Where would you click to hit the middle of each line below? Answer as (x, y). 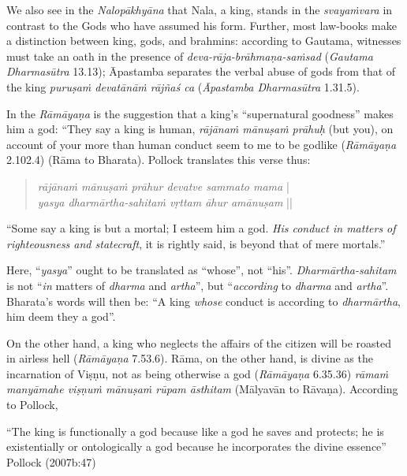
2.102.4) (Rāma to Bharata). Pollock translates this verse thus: (159, 160)
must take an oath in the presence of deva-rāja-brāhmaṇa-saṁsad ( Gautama (190, 56)
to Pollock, (32, 405)
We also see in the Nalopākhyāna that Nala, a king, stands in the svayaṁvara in (200, 9)
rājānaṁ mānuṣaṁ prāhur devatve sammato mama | (163, 186)
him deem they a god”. (61, 316)
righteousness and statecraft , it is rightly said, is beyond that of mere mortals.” (196, 243)
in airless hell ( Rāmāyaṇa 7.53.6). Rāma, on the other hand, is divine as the (190, 358)
